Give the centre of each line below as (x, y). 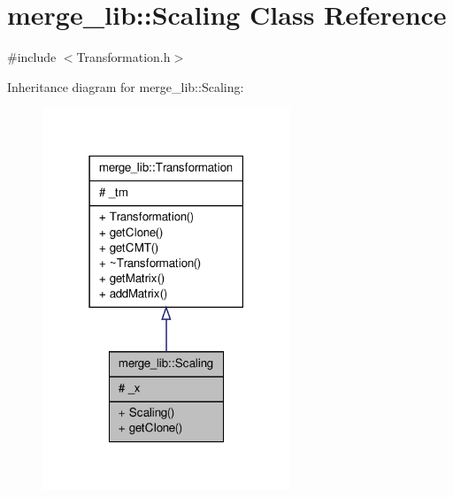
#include (32, 57)
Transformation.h (123, 57)
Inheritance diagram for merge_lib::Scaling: (126, 86)
